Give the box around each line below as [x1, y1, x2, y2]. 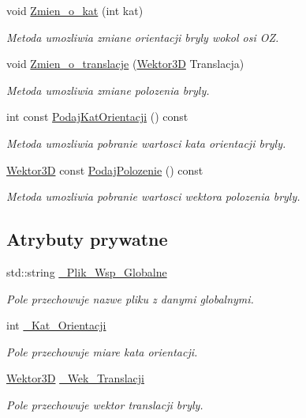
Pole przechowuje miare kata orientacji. [6, 343, 198, 360]
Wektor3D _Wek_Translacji [6, 370, 144, 386]
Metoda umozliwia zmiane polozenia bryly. [6, 81, 210, 98]
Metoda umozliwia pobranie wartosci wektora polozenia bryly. [6, 188, 300, 205]
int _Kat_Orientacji [6, 317, 106, 333]
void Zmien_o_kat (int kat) [6, 2, 144, 18]
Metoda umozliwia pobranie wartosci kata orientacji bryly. [6, 134, 286, 151]
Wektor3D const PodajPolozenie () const [6, 161, 203, 178]
